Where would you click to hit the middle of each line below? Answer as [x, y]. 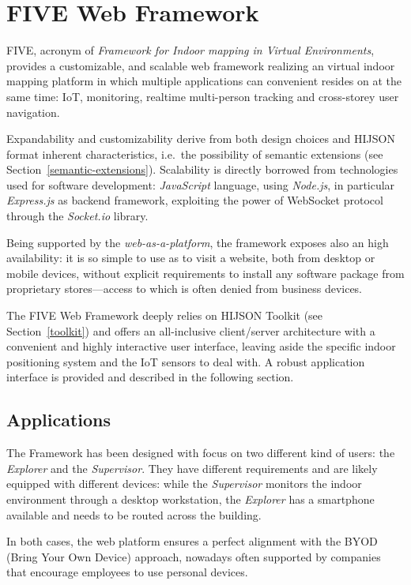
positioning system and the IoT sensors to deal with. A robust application [186, 361]
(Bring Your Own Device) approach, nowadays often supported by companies [194, 556]
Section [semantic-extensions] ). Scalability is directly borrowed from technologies [202, 169]
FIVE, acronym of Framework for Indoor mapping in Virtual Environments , [190, 50]
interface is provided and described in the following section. [150, 377]
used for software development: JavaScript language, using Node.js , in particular [201, 184]
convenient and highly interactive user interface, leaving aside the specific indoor [201, 346]
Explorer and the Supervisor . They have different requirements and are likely [192, 468]
